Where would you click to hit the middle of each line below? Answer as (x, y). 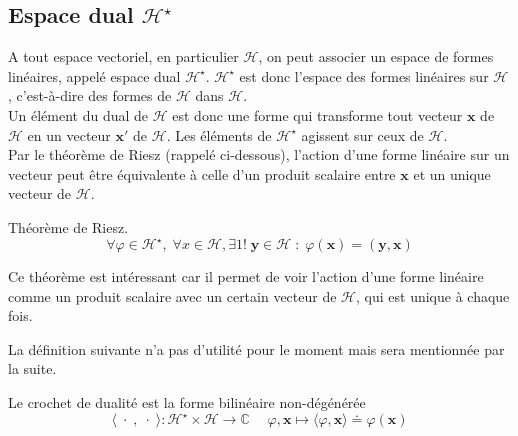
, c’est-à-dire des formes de (90, 95)
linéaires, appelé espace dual (94, 75)
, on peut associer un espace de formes (376, 56)
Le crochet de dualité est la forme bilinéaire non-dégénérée (187, 402)
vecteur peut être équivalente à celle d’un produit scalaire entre (202, 173)
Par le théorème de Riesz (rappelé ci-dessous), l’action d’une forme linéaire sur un (259, 154)
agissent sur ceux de (362, 134)
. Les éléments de (219, 134)
